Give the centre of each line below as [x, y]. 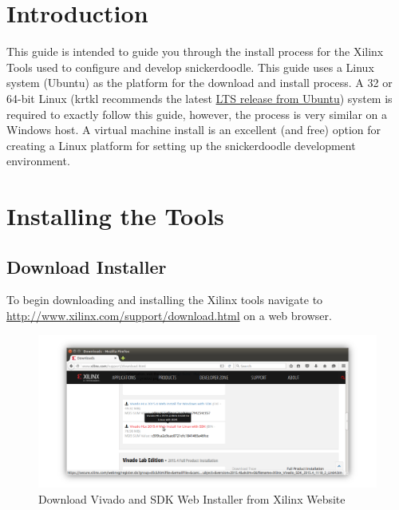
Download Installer [87, 266]
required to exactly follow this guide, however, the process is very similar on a [197, 114]
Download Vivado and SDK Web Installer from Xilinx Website [192, 498]
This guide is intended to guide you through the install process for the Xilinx [195, 51]
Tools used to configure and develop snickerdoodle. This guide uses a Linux [190, 67]
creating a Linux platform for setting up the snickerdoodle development [181, 145]
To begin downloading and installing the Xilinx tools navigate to [165, 300]
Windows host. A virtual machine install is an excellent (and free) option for [194, 130]
